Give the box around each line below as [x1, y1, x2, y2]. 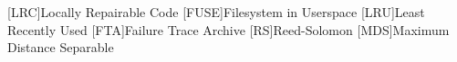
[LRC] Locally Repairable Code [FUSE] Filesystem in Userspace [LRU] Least [7, 3, 425, 21]
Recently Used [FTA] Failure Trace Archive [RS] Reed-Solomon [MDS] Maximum [7, 20, 450, 39]
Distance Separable [7, 38, 114, 57]
